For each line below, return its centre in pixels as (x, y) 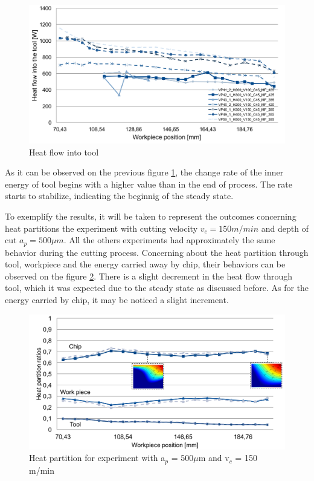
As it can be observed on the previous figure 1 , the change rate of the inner (144, 172)
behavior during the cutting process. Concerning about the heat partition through (157, 252)
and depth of (285, 228)
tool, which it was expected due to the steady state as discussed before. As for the (157, 288)
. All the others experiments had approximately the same (169, 240)
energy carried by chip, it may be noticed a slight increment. (117, 299)
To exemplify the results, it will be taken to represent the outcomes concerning (151, 216)
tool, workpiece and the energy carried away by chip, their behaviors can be (145, 264)
